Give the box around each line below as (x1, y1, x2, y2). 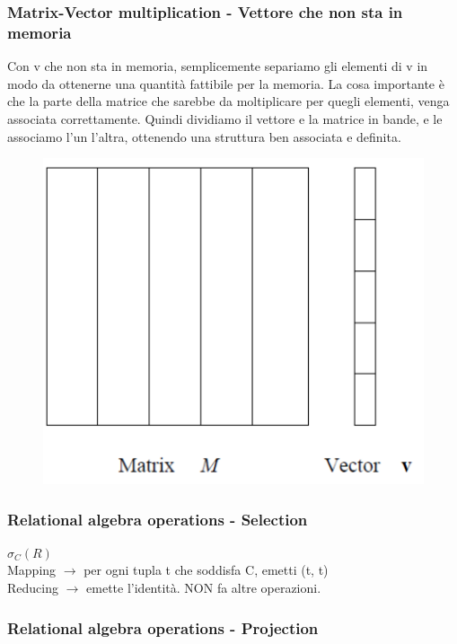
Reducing (7, 578, 58, 596)
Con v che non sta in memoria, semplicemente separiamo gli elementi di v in (7, 57, 428, 75)
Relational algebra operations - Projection (7, 616, 319, 639)
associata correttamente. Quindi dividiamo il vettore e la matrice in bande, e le (7, 109, 443, 128)
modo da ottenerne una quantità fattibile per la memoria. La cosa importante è (7, 74, 444, 93)
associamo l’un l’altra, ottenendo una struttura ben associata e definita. (7, 127, 401, 146)
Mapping (7, 560, 57, 579)
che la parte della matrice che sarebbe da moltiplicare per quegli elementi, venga (7, 92, 450, 110)
